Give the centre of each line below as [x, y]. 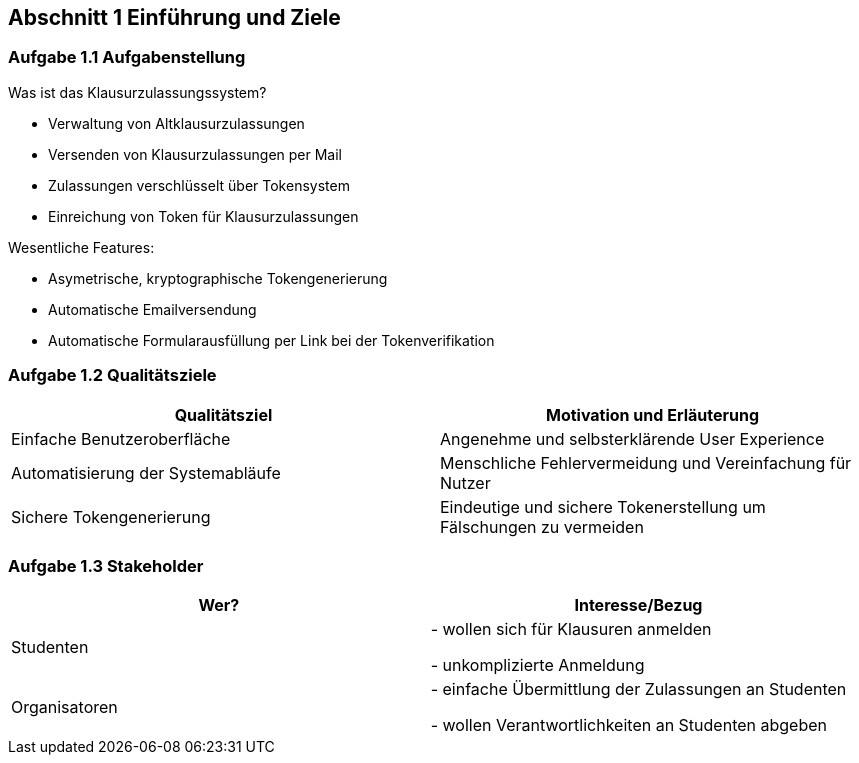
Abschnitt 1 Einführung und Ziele [174, 17]
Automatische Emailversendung [152, 309]
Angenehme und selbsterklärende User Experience [632, 438]
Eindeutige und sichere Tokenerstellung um [603, 506]
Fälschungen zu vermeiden [542, 526]
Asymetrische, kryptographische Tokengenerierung [218, 278]
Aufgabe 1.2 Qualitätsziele [112, 375]
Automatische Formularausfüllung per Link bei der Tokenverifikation [271, 340]
